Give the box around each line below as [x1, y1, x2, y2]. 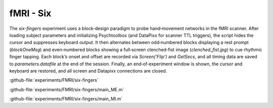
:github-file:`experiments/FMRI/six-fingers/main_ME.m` [9, 86, 124, 92]
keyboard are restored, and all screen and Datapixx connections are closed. [9, 67, 167, 74]
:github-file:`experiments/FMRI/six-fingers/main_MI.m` [9, 96, 123, 102]
